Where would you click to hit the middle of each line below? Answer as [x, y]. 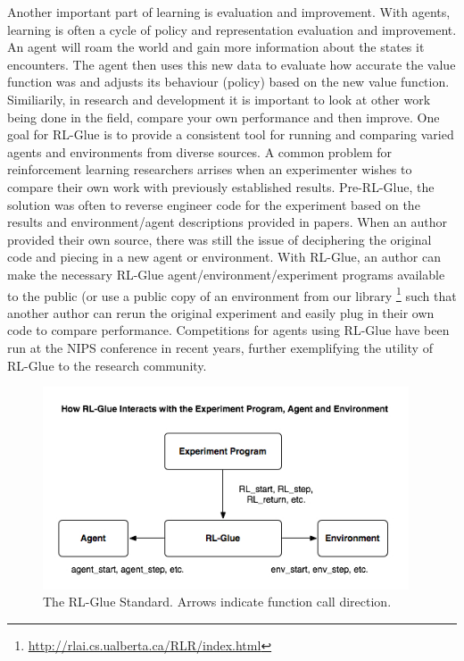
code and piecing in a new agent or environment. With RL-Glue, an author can [224, 257]
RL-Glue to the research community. [107, 365]
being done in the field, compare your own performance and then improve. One [224, 117]
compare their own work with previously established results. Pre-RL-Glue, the [221, 186]
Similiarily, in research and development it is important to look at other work [219, 99]
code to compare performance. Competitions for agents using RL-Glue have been [228, 330]
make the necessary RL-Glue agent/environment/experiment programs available [226, 274]
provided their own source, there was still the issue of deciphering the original [220, 239]
